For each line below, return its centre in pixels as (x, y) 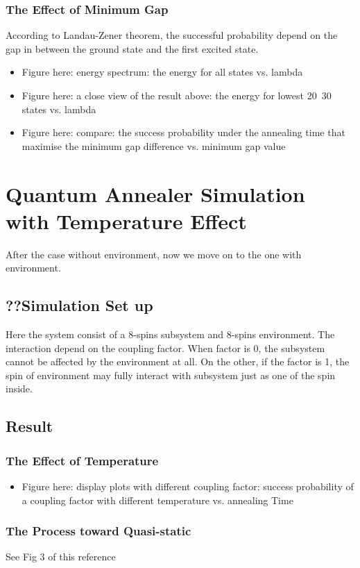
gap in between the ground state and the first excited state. (132, 48)
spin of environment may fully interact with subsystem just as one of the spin (171, 375)
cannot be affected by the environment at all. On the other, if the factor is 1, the (178, 361)
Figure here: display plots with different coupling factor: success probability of (188, 486)
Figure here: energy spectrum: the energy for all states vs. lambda (162, 72)
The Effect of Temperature (82, 460)
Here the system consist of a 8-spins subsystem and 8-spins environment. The (170, 334)
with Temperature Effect (126, 220)
